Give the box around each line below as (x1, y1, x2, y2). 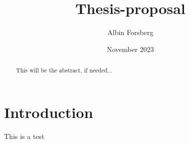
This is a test (4, 130, 45, 141)
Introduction (4, 101, 93, 122)
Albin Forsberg (107, 27, 153, 37)
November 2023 (106, 43, 154, 54)
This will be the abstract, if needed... (16, 66, 113, 74)
